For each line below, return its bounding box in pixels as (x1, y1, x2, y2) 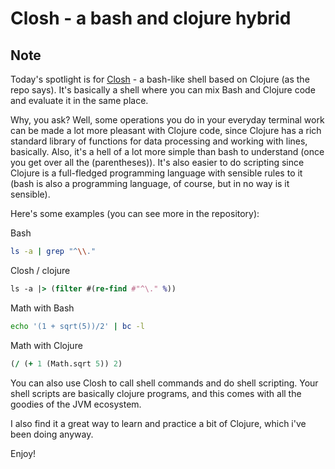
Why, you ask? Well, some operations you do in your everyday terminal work (10, 114, 325, 126)
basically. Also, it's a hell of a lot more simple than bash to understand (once (10, 146, 325, 157)
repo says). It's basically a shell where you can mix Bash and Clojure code (10, 84, 316, 96)
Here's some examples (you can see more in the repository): (10, 208, 260, 219)
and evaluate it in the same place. (10, 95, 149, 106)
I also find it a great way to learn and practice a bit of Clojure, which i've (10, 417, 307, 429)
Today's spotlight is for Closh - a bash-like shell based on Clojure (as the (10, 73, 310, 85)
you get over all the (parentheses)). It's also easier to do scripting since (10, 157, 305, 168)
